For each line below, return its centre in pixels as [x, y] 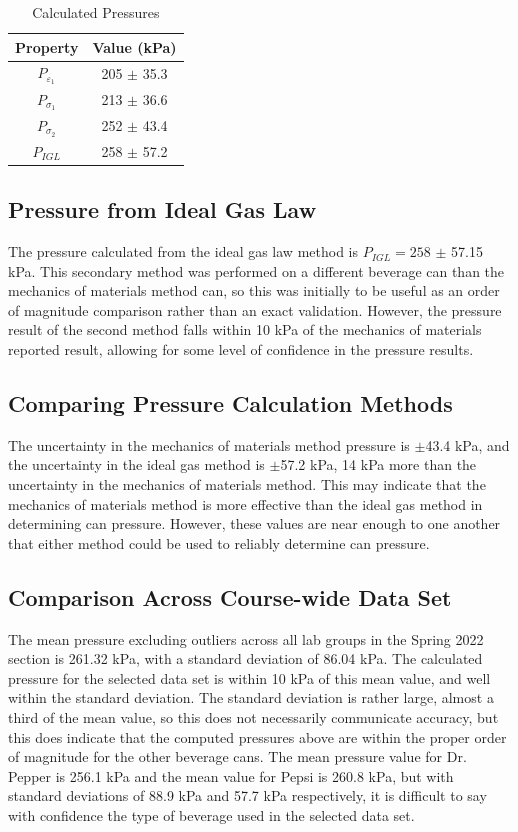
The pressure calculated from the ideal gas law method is [183, 251]
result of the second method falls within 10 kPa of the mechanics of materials [245, 329]
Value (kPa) [134, 46]
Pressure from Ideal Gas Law [162, 209]
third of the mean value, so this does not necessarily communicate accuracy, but [253, 716]
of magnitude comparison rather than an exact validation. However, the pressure [255, 309]
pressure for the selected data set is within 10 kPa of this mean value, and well [249, 677]
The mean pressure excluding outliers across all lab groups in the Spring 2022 [246, 638]
